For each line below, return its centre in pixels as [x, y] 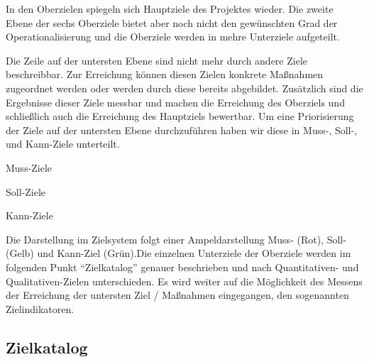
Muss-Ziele [29, 167]
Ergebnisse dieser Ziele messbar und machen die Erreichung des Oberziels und [175, 102]
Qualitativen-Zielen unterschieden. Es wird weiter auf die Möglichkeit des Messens [184, 281]
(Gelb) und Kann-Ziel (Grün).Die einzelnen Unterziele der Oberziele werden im [178, 253]
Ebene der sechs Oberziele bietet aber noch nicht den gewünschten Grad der [172, 22]
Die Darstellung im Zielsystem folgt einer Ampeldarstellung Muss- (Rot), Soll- [176, 239]
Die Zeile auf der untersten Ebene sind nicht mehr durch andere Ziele [157, 60]
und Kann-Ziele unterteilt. [63, 144]
